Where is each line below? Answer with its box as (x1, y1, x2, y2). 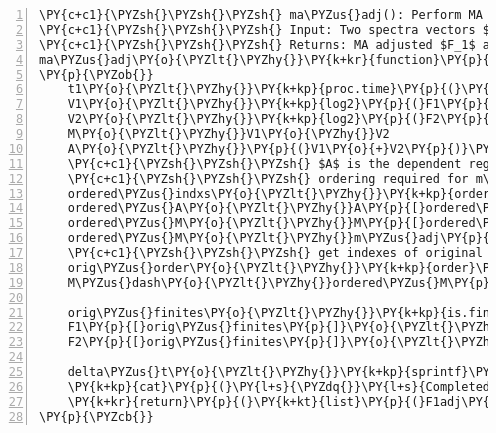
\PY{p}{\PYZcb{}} (39, 409, 154, 424)
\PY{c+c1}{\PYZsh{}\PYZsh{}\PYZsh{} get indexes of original (67, 246, 483, 260)
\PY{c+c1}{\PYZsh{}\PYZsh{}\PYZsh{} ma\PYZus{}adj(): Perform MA (39, 8, 483, 22)
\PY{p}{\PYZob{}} (39, 67, 154, 82)
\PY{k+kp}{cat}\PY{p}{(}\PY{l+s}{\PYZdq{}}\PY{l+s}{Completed (67, 379, 491, 394)
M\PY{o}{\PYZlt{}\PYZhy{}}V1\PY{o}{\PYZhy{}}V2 (67, 127, 390, 141)
